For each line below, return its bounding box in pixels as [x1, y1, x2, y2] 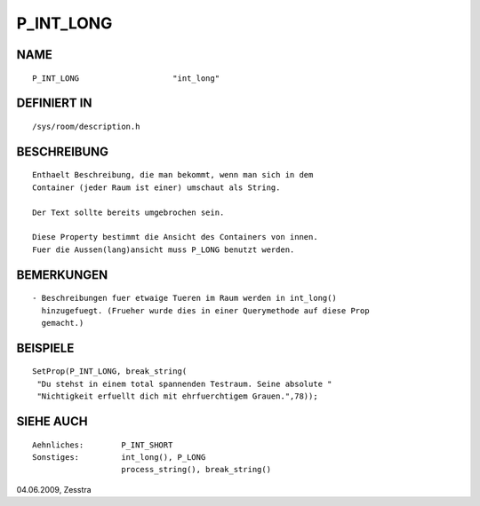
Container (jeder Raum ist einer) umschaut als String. [32, 182, 281, 193]
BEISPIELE [16, 340, 75, 355]
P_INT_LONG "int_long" [32, 73, 220, 83]
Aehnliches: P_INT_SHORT [32, 439, 173, 450]
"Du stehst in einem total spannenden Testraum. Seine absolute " [36, 378, 332, 389]
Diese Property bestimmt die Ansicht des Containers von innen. [32, 232, 319, 242]
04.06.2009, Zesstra [16, 484, 92, 494]
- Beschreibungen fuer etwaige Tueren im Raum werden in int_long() [32, 293, 337, 304]
